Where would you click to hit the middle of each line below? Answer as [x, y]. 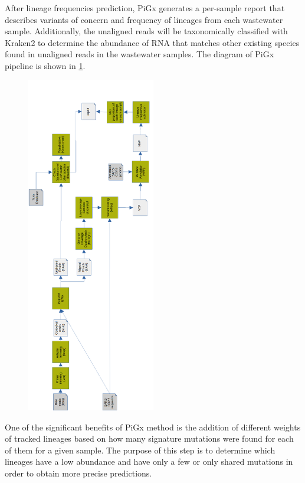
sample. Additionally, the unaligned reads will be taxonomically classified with [146, 31]
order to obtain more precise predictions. [78, 473]
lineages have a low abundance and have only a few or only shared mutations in [149, 461]
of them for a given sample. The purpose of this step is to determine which [140, 450]
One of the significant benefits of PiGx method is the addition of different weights [153, 427]
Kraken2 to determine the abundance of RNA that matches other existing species [152, 42]
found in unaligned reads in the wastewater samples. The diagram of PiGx [140, 54]
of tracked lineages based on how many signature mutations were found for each [149, 438]
